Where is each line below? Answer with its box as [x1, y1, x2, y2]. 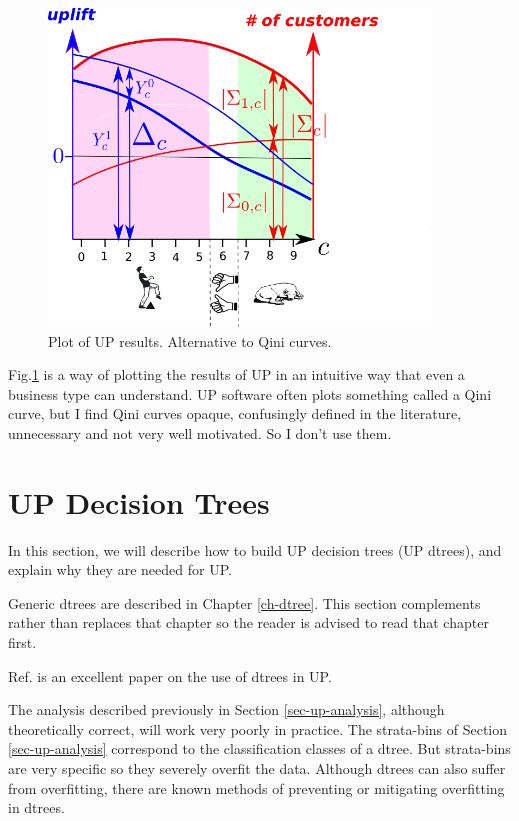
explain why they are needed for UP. [8, 559, 232, 580]
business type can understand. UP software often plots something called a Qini [8, 383, 492, 404]
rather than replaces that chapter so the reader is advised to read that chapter [8, 612, 489, 633]
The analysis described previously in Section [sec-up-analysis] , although [8, 699, 445, 720]
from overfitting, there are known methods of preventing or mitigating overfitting [8, 777, 505, 798]
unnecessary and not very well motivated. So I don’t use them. [8, 422, 392, 443]
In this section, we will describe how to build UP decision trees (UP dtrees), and [8, 539, 502, 560]
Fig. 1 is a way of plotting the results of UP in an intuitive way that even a [8, 364, 465, 385]
